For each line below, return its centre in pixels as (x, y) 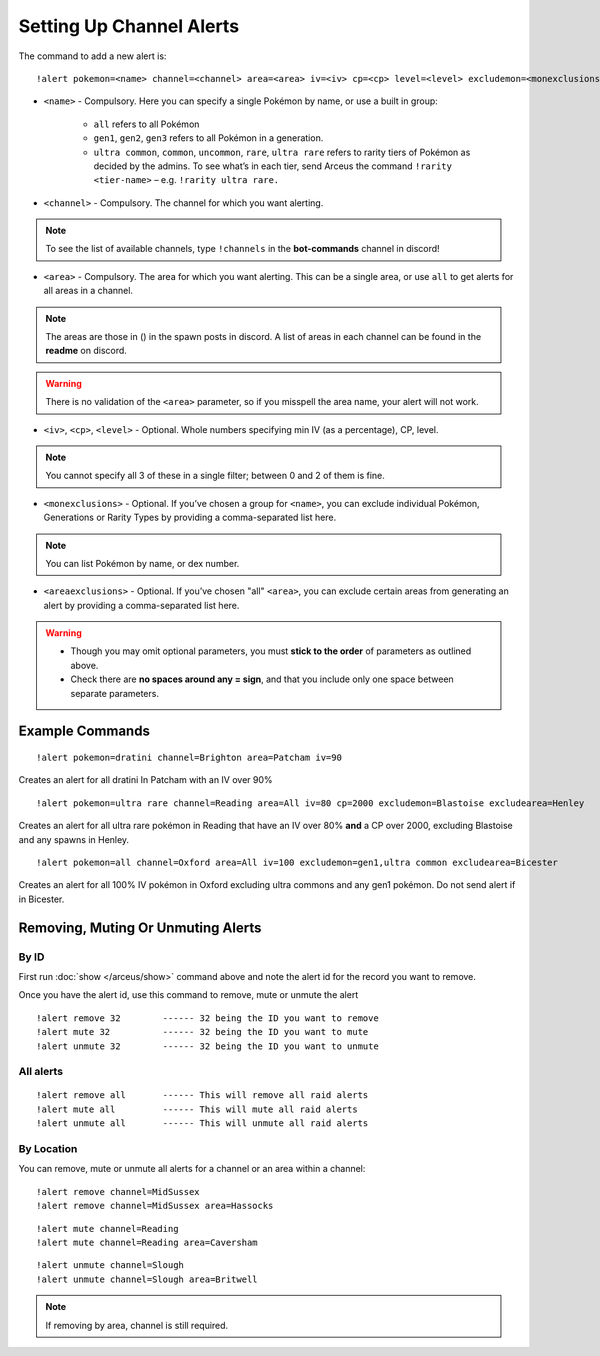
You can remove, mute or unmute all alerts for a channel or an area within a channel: (192, 1169)
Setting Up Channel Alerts (129, 26)
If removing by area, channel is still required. (137, 1325)
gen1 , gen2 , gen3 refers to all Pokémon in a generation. (208, 138)
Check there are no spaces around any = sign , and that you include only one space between (262, 679)
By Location (48, 1149)
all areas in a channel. (88, 291)
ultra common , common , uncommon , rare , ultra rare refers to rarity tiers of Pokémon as (282, 152)
